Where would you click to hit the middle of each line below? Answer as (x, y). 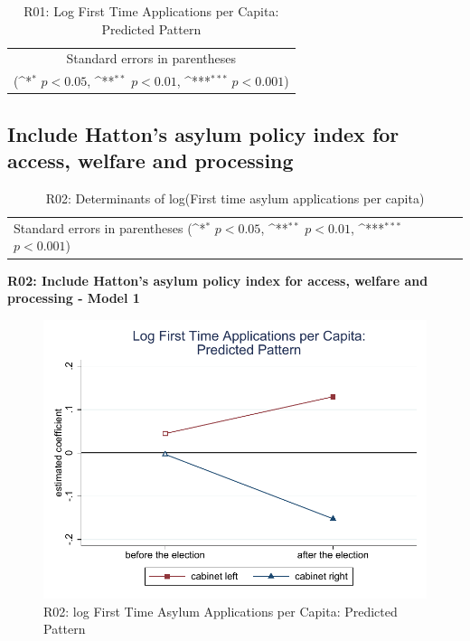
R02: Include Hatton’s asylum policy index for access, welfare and (218, 280)
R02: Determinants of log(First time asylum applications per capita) (235, 198)
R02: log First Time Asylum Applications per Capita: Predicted (221, 611)
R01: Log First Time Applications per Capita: (151, 11)
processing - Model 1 (74, 298)
